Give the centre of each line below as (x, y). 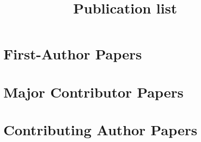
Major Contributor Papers (93, 92)
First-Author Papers (73, 54)
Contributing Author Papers (100, 130)
